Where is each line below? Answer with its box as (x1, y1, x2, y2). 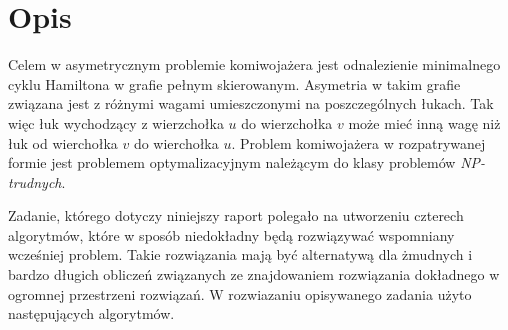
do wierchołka (133, 132, 219, 153)
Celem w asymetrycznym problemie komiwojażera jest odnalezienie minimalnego (8, 54, 501, 75)
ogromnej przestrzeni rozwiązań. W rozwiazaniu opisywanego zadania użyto (8, 283, 472, 304)
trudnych (8, 171, 62, 192)
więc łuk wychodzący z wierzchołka (8, 112, 224, 133)
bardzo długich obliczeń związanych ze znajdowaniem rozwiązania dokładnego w (8, 264, 500, 285)
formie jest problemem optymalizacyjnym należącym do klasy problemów (8, 152, 456, 173)
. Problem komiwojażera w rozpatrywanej (231, 132, 486, 153)
